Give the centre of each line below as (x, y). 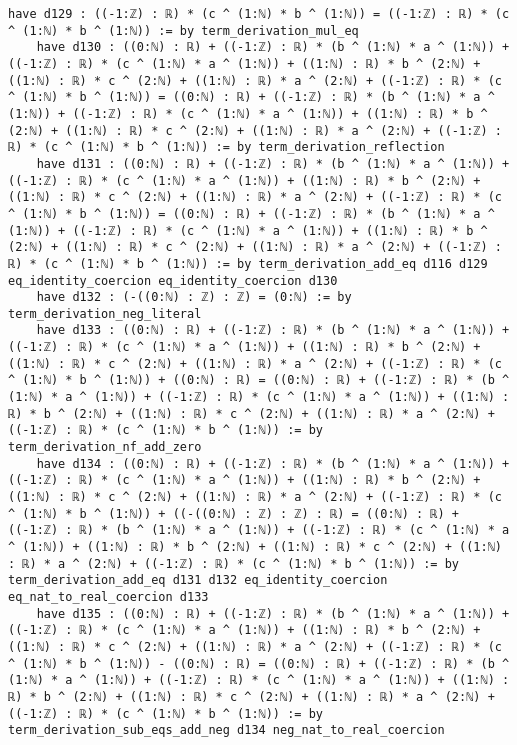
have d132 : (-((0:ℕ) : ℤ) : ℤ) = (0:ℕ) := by (194, 297)
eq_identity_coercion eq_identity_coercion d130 (173, 280)
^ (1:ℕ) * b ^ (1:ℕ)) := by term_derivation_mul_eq (183, 30)
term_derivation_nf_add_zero (105, 447)
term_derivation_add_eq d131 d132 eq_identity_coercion (198, 580)
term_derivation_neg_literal (105, 313)
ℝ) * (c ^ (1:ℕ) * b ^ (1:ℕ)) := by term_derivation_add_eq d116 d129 (248, 263)
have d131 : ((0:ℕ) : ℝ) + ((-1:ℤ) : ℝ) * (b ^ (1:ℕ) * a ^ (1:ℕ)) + (273, 163)
